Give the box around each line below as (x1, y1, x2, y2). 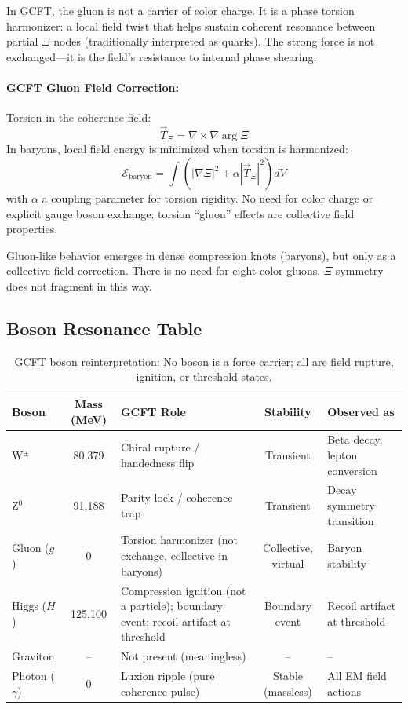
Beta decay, (327, 431, 383, 448)
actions (327, 682, 362, 699)
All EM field (327, 667, 387, 683)
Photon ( (12, 667, 55, 683)
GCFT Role (120, 403, 186, 419)
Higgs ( (12, 598, 47, 614)
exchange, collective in (120, 547, 228, 564)
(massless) (264, 682, 312, 699)
